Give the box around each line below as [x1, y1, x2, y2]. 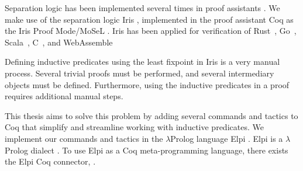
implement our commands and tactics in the [5, 132, 163, 144]
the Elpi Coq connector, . [5, 155, 96, 167]
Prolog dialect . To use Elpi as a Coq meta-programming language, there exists [5, 144, 288, 156]
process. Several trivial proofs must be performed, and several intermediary [5, 67, 274, 79]
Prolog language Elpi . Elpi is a [170, 132, 283, 144]
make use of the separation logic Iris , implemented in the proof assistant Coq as [5, 13, 294, 25]
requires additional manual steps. [5, 90, 123, 102]
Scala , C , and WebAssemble [5, 36, 113, 48]
